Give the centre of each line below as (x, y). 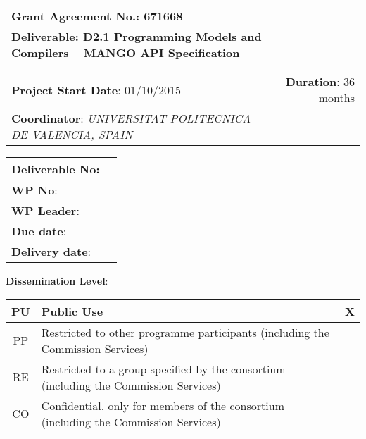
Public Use (72, 311)
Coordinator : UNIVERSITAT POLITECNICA (131, 118)
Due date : (39, 231)
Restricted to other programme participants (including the (185, 332)
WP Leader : (45, 210)
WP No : (34, 190)
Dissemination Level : (57, 280)
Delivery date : (51, 251)
